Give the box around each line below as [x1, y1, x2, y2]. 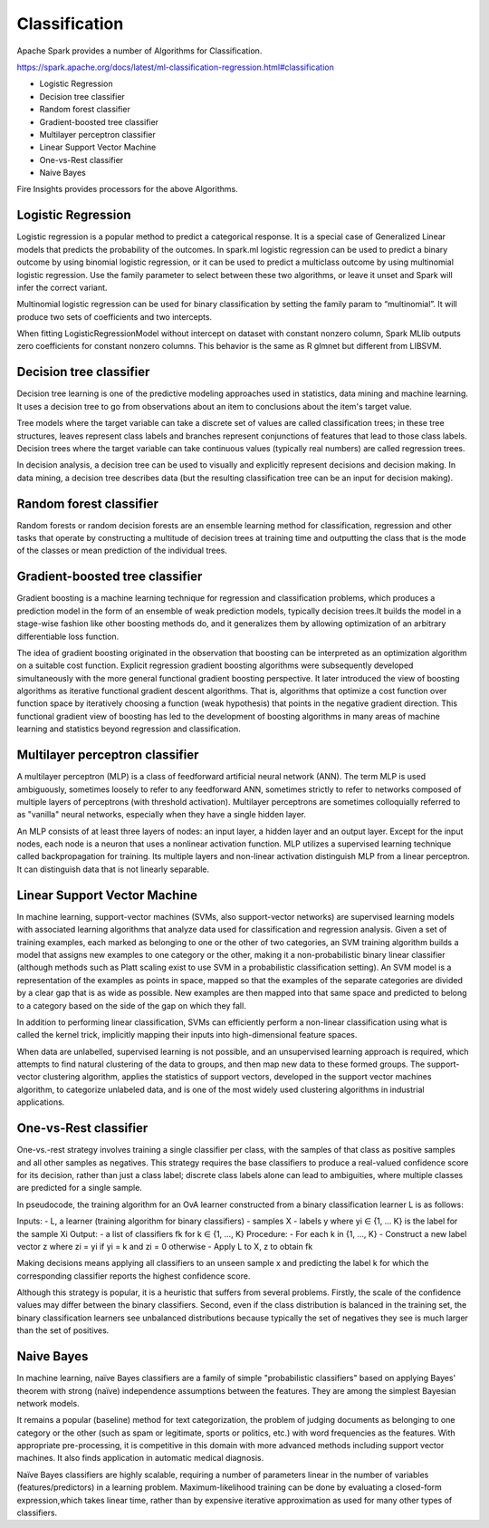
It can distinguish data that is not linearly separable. [16, 864, 210, 875]
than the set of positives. [16, 1325, 110, 1336]
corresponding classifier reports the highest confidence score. [16, 1270, 251, 1281]
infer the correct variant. [16, 282, 108, 293]
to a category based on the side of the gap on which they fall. [16, 1000, 246, 1011]
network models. [16, 1397, 81, 1408]
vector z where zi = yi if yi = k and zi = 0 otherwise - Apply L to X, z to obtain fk [16, 1241, 313, 1252]
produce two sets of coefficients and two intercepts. [16, 311, 213, 322]
